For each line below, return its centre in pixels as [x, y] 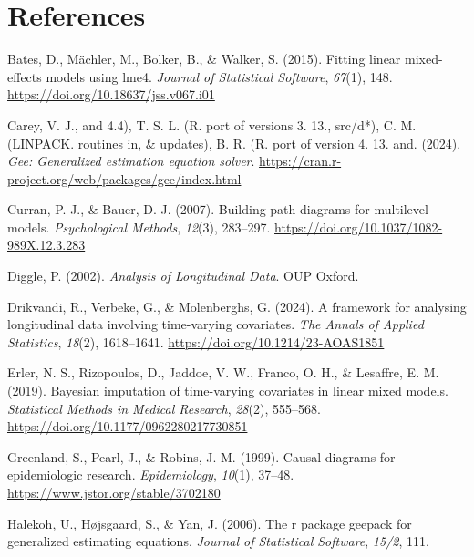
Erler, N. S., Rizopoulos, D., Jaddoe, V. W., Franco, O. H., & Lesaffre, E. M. [223, 372]
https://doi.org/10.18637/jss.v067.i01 [111, 94]
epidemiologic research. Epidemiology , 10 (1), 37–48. [151, 474]
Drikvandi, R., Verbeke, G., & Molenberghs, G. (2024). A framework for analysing [237, 306]
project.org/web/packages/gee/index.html [124, 178]
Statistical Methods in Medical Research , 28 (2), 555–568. [164, 408]
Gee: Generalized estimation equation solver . [131, 161]
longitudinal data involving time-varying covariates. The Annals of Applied [216, 324]
